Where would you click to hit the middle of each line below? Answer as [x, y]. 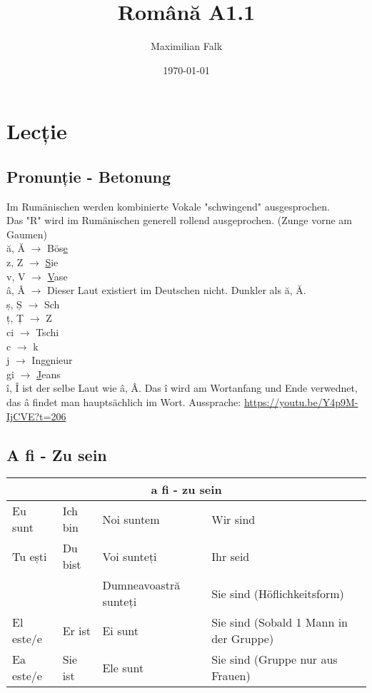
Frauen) [231, 676]
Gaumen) [27, 234]
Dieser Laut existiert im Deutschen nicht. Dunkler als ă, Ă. [177, 290]
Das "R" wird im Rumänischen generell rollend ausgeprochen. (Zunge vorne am [179, 220]
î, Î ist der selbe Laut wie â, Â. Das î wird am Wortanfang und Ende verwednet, [182, 388]
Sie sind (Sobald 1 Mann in [280, 622]
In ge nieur [52, 360]
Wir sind [233, 519]
